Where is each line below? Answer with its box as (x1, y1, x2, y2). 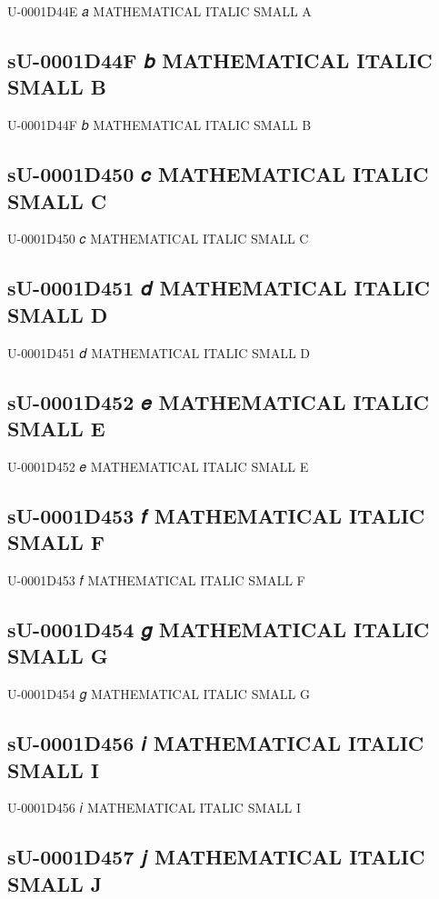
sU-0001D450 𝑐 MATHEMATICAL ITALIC (7, 160, 429, 188)
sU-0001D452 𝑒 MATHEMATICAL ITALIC (7, 387, 429, 415)
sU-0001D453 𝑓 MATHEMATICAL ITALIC (7, 501, 425, 529)
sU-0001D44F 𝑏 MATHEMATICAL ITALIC (7, 45, 433, 74)
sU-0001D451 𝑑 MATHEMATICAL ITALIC (7, 274, 430, 302)
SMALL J (7, 869, 103, 897)
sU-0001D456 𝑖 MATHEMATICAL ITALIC (7, 729, 424, 757)
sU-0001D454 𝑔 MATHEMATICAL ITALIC (7, 614, 430, 643)
